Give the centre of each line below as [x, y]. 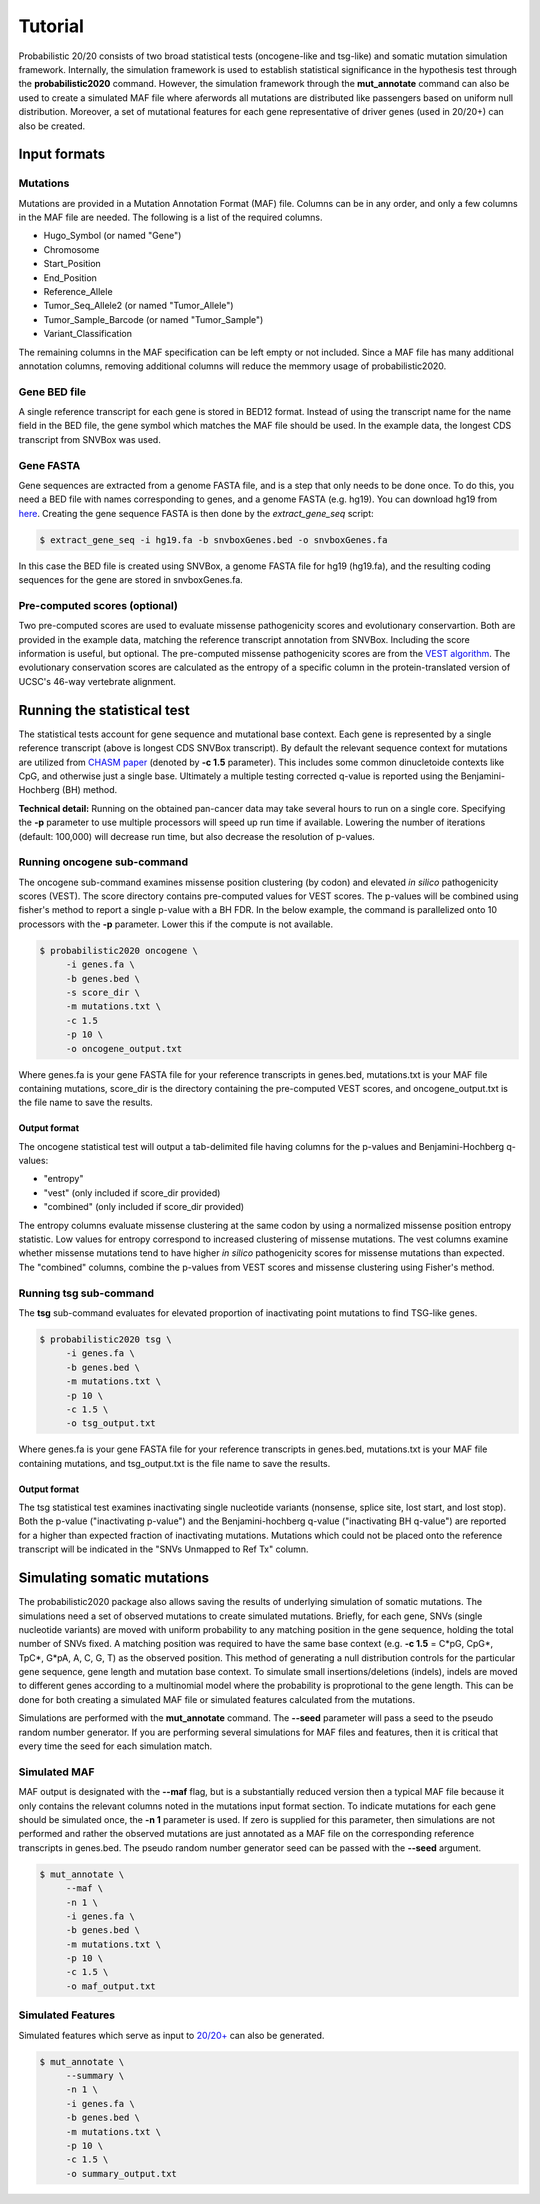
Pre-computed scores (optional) [98, 605]
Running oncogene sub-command [103, 862]
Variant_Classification [88, 334]
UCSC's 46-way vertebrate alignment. [97, 681]
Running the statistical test [104, 710]
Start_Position [72, 264]
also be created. [52, 126]
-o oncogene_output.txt [124, 1048]
